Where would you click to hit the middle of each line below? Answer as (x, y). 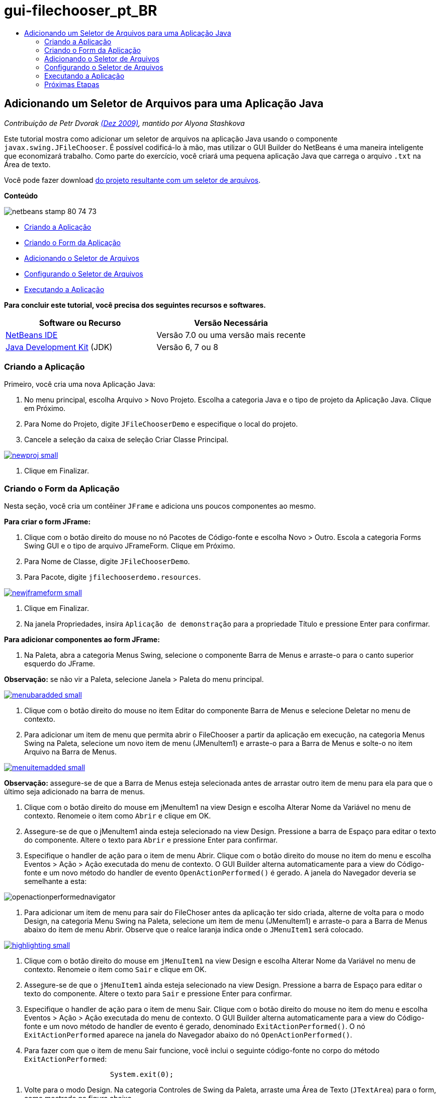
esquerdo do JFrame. (60, 664)
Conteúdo (21, 195)
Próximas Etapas (72, 84)
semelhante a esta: (56, 881)
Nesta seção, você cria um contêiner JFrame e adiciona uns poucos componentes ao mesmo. (160, 506)
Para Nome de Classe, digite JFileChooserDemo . (107, 562)
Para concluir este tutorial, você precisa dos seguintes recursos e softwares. (135, 305)
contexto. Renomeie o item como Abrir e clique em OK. (118, 816)
